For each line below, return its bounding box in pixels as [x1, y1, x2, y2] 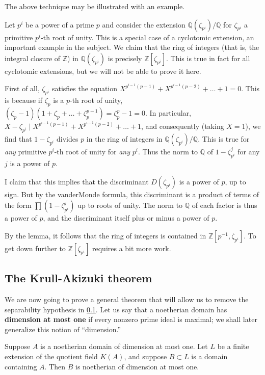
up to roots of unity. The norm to [77, 200, 183, 210]
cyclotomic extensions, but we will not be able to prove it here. [5, 65, 201, 76]
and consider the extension [102, 19, 185, 30]
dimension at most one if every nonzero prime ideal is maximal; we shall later [5, 314, 257, 325]
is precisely [108, 52, 142, 63]
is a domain [191, 351, 228, 362]
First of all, [5, 83, 40, 94]
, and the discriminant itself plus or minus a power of [43, 212, 209, 223]
